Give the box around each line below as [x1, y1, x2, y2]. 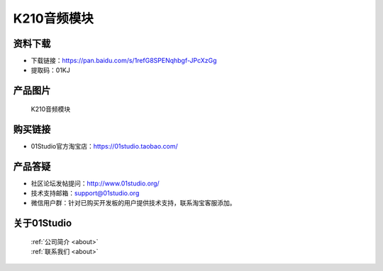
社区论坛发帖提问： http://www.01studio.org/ [30, 179, 160, 188]
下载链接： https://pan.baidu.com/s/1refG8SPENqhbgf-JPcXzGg [30, 57, 217, 65]
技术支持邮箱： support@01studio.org [30, 189, 140, 197]
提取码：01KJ [30, 66, 70, 74]
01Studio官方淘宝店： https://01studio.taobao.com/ [30, 142, 179, 150]
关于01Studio [13, 217, 72, 229]
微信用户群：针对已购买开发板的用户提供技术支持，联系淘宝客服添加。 [30, 199, 236, 207]
